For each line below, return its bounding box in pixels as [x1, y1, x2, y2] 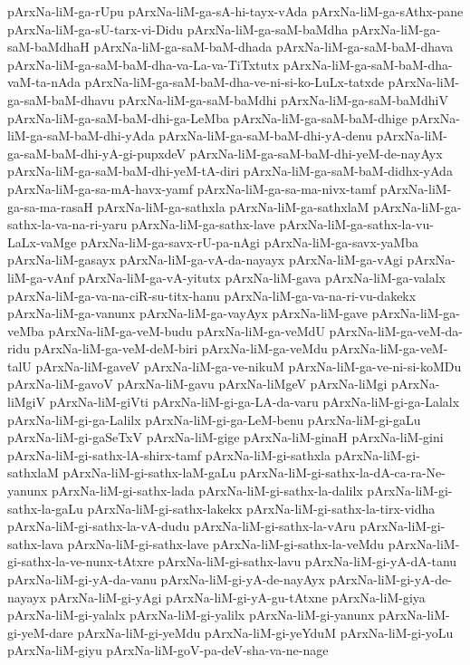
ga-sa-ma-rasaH [7, 197, 93, 216]
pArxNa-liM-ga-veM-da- [329, 321, 463, 340]
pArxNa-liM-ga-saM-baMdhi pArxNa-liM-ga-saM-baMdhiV [118, 90, 448, 109]
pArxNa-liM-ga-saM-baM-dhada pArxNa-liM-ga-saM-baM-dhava [93, 37, 454, 56]
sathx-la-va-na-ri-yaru [7, 215, 128, 234]
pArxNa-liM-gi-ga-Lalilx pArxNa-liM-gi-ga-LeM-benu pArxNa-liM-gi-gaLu [7, 410, 421, 429]
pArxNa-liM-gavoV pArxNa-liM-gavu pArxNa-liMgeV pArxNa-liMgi [7, 374, 388, 393]
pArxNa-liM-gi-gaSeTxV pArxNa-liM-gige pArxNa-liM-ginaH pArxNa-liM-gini [7, 428, 444, 447]
